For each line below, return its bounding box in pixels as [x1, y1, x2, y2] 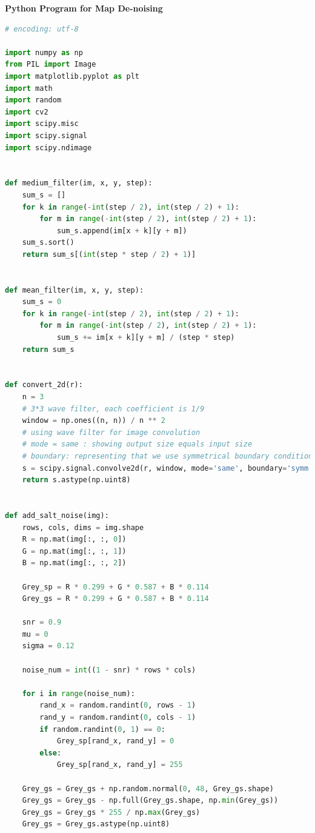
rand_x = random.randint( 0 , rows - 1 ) [39, 701, 196, 710]
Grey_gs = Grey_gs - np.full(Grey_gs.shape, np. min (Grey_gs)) [22, 796, 279, 805]
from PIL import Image [5, 60, 96, 69]
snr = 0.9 [22, 618, 62, 627]
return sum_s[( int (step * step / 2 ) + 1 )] [22, 250, 196, 259]
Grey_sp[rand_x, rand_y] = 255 [56, 760, 183, 769]
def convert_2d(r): [5, 380, 83, 390]
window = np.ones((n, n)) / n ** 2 [22, 416, 165, 425]
